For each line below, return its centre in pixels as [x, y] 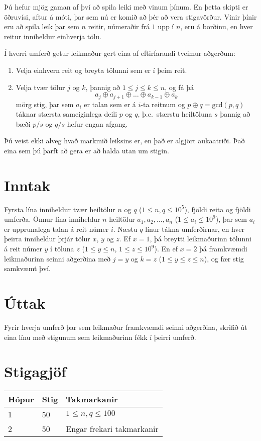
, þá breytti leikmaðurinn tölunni [201, 239]
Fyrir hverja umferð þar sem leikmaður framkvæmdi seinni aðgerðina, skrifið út [126, 327]
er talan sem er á [110, 104]
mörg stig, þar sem [45, 104]
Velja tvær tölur [40, 87]
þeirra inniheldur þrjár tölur [47, 239]
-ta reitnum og [163, 104]
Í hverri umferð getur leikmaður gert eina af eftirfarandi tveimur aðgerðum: [120, 53]
